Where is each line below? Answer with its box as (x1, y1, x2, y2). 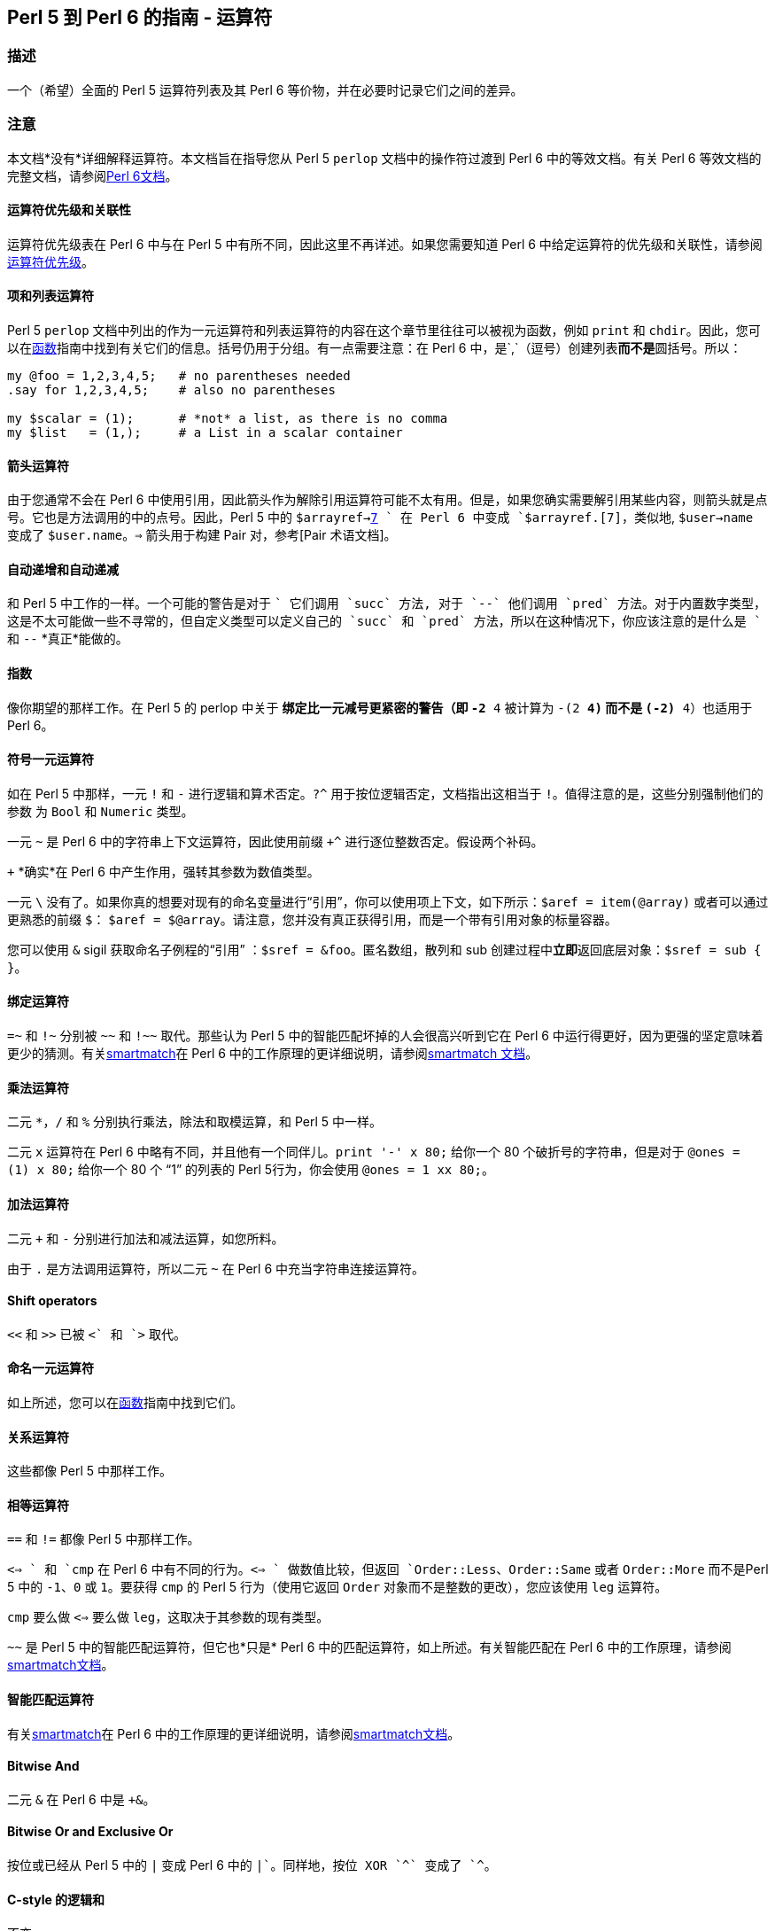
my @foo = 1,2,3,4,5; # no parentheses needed (7, 368, 351, 383)
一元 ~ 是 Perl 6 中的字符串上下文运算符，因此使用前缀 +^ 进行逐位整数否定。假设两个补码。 (7, 833, 544, 849)
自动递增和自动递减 (7, 561, 119, 577)
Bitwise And (7, 1758, 80, 1774)
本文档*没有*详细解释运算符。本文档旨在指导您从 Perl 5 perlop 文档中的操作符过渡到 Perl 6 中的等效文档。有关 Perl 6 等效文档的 (7, 150, 762, 166)
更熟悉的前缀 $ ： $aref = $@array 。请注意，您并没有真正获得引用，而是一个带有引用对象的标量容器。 (7, 911, 617, 927)
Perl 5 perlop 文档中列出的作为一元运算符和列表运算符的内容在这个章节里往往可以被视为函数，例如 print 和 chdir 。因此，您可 (7, 322, 761, 338)
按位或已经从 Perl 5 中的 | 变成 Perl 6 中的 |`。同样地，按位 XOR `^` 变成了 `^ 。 (7, 1857, 497, 1873)
